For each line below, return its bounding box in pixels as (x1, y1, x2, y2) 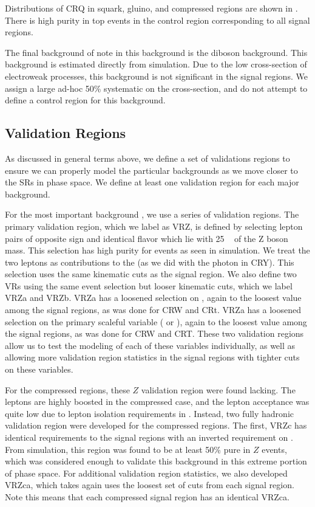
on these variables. (5, 363, 73, 376)
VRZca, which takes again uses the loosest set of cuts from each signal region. (5, 478, 294, 491)
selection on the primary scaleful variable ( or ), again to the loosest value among (5, 315, 307, 328)
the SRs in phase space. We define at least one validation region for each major (5, 176, 299, 188)
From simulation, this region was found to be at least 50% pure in (5, 443, 251, 455)
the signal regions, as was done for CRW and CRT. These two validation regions (5, 327, 304, 340)
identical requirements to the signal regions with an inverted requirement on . (5, 431, 293, 444)
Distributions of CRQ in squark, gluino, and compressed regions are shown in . (5, 2, 298, 14)
